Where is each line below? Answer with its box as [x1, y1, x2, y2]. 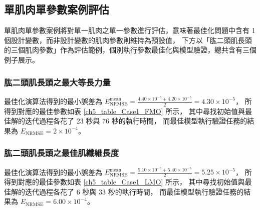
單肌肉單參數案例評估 [4, 1, 109, 17]
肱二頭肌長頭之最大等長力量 [4, 75, 111, 88]
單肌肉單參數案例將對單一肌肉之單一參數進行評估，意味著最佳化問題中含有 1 [4, 25, 255, 35]
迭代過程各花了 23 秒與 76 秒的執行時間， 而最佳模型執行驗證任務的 [25, 115, 247, 126]
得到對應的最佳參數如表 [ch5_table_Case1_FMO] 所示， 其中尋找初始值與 [4, 105, 245, 116]
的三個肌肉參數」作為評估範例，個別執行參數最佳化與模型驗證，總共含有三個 [4, 44, 256, 55]
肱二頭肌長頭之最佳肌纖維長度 [4, 146, 119, 159]
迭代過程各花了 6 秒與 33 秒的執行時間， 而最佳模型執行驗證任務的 [25, 186, 244, 196]
